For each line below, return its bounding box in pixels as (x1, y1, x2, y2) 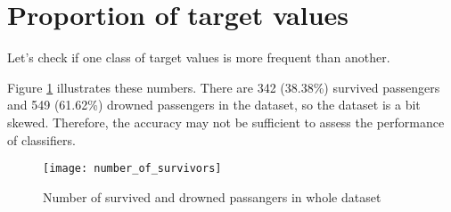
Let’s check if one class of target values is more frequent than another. (7, 48, 390, 67)
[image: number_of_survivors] (43, 162, 222, 175)
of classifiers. (7, 130, 76, 149)
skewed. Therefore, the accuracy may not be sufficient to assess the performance (7, 112, 445, 131)
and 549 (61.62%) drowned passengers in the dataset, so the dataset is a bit (7, 95, 421, 114)
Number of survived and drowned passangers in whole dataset (43, 187, 381, 206)
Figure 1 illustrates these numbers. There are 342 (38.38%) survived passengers (7, 77, 440, 96)
